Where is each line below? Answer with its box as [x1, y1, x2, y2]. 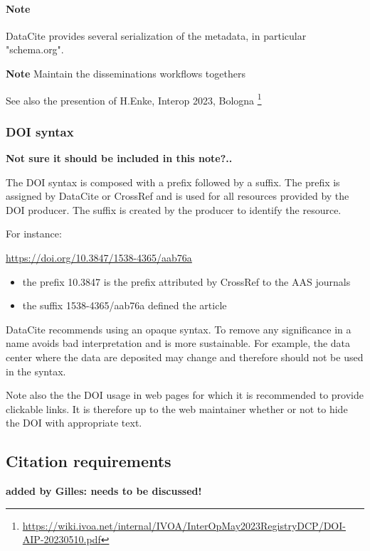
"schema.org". [6, 42, 64, 57]
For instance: [6, 226, 62, 241]
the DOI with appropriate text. [6, 415, 142, 430]
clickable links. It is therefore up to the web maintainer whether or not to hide [6, 401, 348, 416]
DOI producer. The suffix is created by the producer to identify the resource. [6, 202, 342, 217]
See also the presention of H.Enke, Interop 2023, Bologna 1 [6, 90, 262, 107]
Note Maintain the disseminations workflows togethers [6, 65, 245, 80]
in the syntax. [6, 363, 66, 378]
